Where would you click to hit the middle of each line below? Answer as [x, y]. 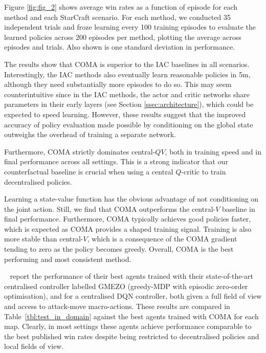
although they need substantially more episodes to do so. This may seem [118, 84]
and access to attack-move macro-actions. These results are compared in [117, 306]
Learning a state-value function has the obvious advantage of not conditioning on [131, 199]
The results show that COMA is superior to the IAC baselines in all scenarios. [127, 64]
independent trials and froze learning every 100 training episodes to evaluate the [130, 27]
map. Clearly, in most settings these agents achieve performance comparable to [128, 326]
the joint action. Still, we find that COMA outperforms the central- [110, 208]
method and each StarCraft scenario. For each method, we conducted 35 [117, 17]
